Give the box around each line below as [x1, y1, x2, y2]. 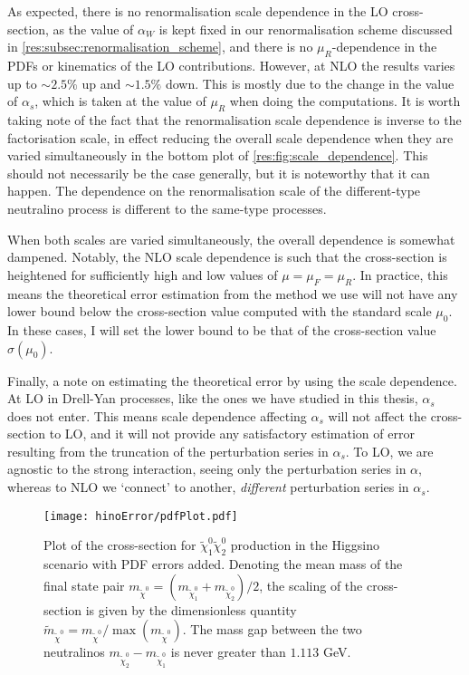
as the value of [53, 19, 134, 38]
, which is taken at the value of [34, 92, 206, 111]
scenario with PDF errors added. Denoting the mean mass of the [43, 554, 403, 574]
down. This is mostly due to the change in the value [165, 73, 455, 92]
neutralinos [43, 642, 105, 661]
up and [81, 73, 121, 92]
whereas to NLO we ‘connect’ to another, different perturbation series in [7, 477, 409, 497]
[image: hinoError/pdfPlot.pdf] [43, 509, 238, 523]
